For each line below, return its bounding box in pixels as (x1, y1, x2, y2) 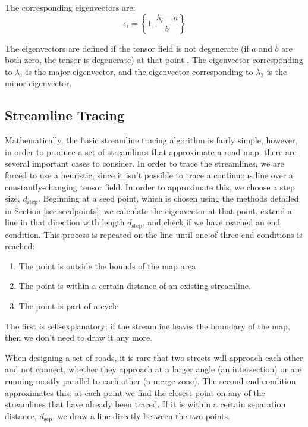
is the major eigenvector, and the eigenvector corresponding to (26, 65, 253, 77)
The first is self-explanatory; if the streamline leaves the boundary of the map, (5, 319, 290, 332)
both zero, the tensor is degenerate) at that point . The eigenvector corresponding (5, 54, 303, 66)
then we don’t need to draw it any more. (5, 331, 153, 344)
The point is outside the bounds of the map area (18, 259, 196, 272)
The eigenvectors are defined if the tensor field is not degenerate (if (5, 42, 249, 54)
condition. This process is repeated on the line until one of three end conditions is (5, 228, 303, 240)
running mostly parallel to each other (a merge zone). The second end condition (5, 374, 296, 387)
